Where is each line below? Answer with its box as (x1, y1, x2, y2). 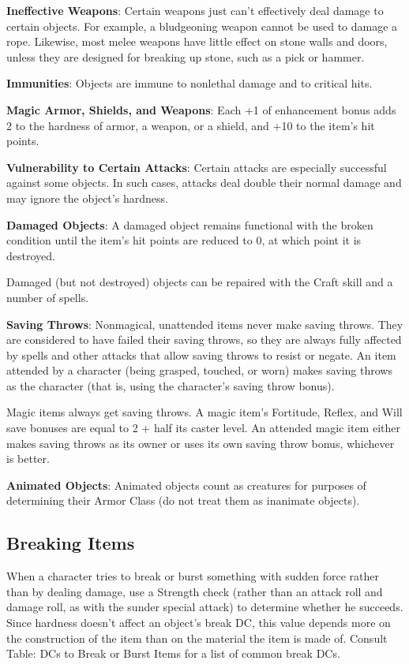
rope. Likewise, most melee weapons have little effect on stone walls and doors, (6, 33, 388, 50)
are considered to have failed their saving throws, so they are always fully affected (6, 331, 402, 348)
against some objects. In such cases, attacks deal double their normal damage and (6, 174, 402, 191)
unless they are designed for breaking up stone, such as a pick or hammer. (6, 48, 365, 65)
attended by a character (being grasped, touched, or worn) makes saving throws (6, 362, 392, 379)
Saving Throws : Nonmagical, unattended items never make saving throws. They (6, 315, 403, 332)
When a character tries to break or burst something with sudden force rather (6, 568, 379, 584)
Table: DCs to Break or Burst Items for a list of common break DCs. (6, 645, 340, 662)
